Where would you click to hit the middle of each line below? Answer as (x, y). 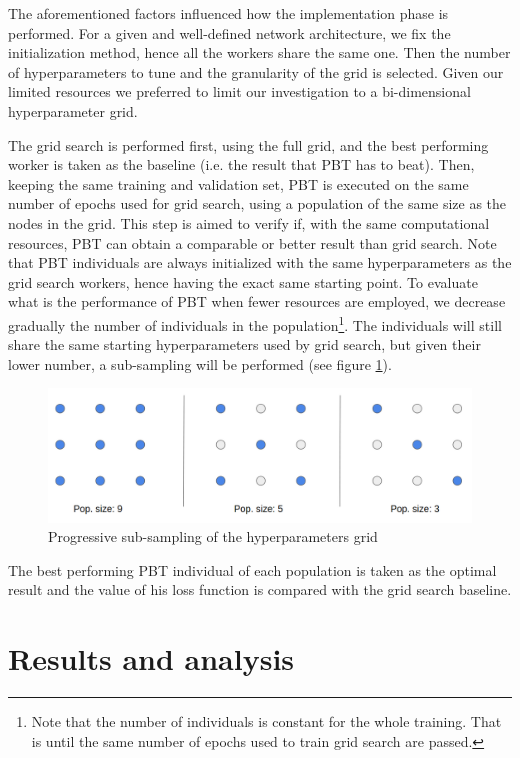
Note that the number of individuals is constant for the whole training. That (266, 721)
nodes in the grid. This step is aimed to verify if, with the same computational (249, 222)
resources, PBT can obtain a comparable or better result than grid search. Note (252, 242)
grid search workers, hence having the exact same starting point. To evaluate (243, 281)
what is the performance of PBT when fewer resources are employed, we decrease (257, 301)
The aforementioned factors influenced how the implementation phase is (228, 13)
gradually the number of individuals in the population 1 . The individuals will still (255, 323)
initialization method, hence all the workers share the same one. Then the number (259, 52)
